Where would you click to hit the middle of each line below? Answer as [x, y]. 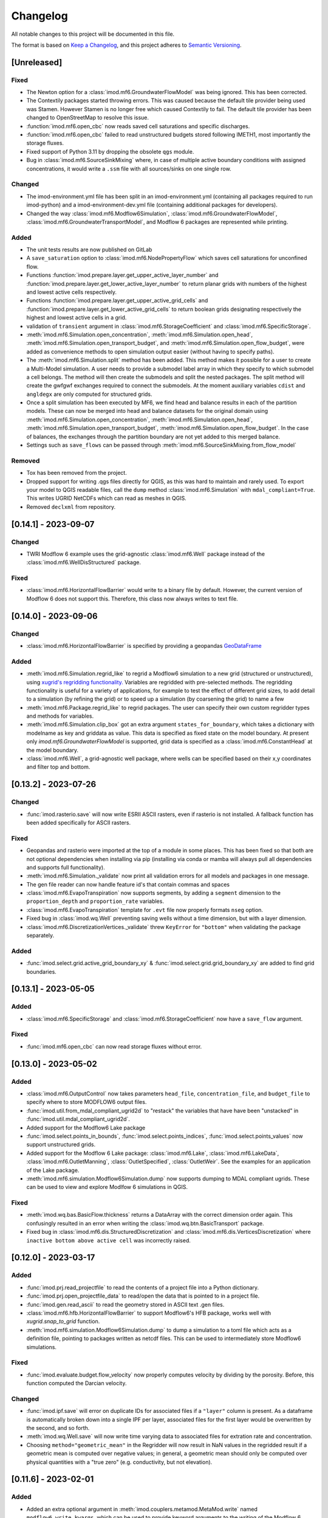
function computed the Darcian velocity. [77, 1383]
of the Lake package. [53, 1170]
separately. [40, 936]
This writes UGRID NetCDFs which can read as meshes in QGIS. [106, 499]
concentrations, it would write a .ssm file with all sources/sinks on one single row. [129, 168]
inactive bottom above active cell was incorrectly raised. [109, 1240]
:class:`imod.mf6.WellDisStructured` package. [84, 562]
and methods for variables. [60, 716]
